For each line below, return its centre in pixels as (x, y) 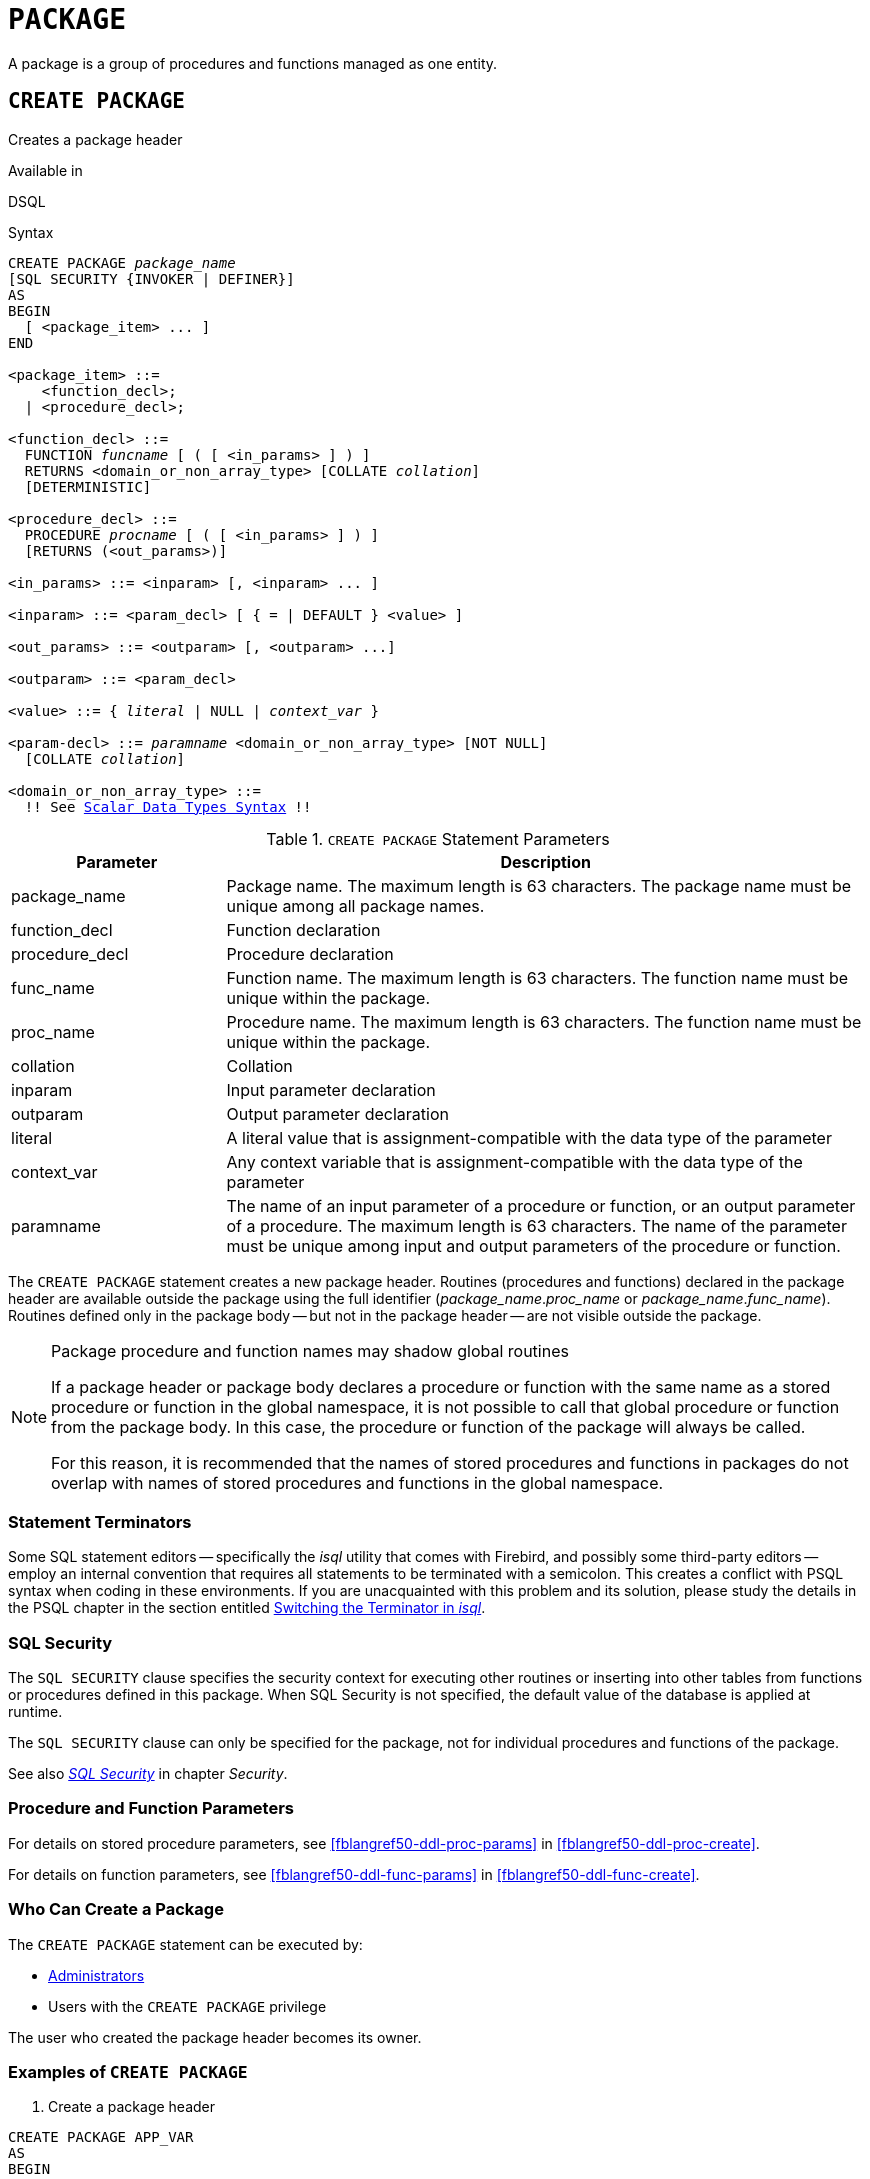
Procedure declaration (310, 953)
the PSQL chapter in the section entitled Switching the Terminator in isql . (247, 1608)
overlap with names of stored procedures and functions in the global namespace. (357, 1482)
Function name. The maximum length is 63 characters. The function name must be (537, 977)
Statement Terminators (100, 1521)
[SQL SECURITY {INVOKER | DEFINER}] (151, 278)
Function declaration (303, 929)
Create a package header (132, 2107)
